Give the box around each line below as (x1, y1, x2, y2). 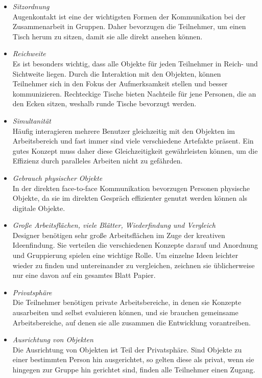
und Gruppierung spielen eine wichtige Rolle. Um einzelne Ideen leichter (12, 250, 239, 261)
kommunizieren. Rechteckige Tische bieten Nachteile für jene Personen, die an (12, 88, 256, 99)
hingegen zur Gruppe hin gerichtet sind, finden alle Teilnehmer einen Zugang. (12, 364, 255, 374)
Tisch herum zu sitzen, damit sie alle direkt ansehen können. (12, 31, 203, 41)
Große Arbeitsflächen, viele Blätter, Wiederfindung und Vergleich (12, 220, 216, 230)
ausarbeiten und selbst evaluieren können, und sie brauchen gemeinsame (12, 307, 239, 318)
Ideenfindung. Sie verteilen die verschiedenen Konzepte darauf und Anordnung (12, 240, 258, 250)
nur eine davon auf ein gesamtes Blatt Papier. (12, 270, 156, 280)
